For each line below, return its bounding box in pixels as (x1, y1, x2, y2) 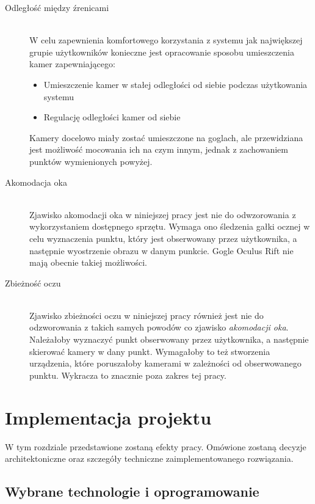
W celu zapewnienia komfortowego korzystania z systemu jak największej (29, 34, 303, 46)
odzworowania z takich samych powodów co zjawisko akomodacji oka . (29, 321, 289, 334)
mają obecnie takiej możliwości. (29, 256, 147, 269)
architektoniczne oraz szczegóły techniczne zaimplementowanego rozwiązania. (5, 452, 294, 465)
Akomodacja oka (5, 175, 67, 188)
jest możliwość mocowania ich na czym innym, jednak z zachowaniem (29, 143, 288, 156)
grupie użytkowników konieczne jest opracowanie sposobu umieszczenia (29, 45, 294, 58)
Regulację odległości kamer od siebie (43, 111, 181, 123)
